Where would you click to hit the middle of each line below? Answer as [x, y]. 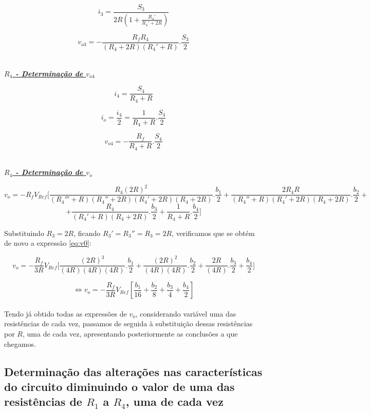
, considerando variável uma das [186, 313]
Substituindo [24, 233]
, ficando [87, 233]
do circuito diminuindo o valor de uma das [119, 387]
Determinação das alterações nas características [133, 371]
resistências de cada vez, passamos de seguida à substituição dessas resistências [128, 323]
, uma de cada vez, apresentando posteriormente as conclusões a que [130, 334]
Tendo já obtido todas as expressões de [66, 313]
